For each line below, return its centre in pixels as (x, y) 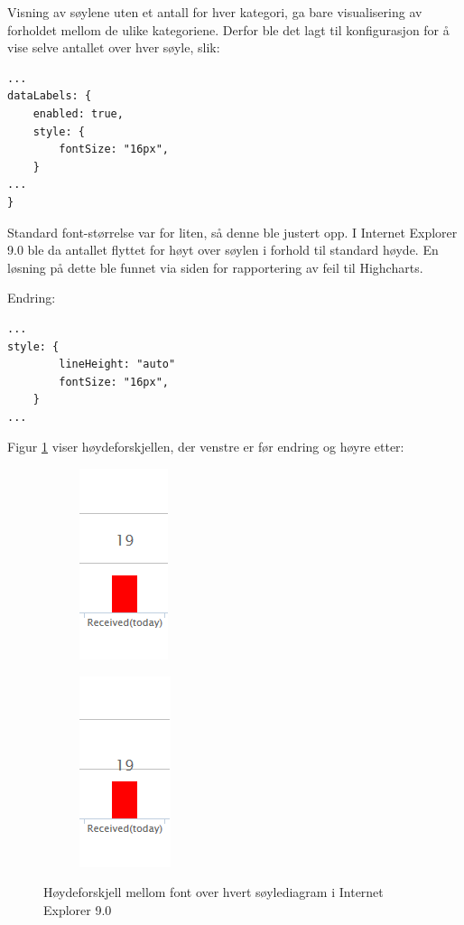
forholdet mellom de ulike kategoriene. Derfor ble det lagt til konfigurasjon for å (228, 29)
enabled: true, (78, 113)
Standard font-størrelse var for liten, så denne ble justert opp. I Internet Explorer (232, 232)
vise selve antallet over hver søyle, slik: (114, 47)
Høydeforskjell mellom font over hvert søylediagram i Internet (213, 892)
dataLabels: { (50, 96)
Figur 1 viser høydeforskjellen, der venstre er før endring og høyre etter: (206, 447)
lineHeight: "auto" (117, 364)
